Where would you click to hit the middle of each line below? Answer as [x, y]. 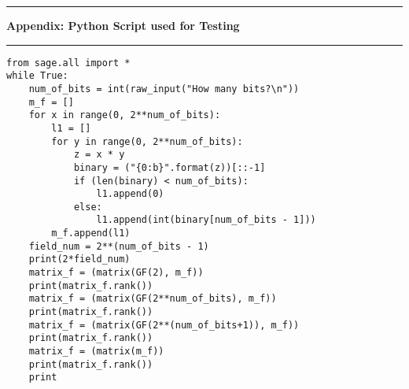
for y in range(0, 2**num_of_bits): [147, 141]
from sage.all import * [68, 63]
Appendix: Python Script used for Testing [123, 25]
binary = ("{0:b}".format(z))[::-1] [169, 167]
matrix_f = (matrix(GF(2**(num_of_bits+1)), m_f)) [164, 325]
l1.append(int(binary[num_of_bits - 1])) [206, 220]
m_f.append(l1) [91, 233]
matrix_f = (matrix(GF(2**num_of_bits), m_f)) [153, 299]
